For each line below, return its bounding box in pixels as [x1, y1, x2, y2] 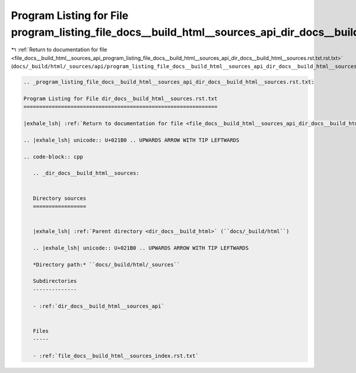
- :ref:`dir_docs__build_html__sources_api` [33, 302, 164, 310]
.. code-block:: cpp [23, 153, 83, 160]
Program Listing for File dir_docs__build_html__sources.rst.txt [23, 95, 218, 102]
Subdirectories [33, 278, 77, 285]
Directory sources [33, 195, 87, 202]
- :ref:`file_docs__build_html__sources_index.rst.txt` [33, 353, 199, 359]
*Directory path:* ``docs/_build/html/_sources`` [33, 261, 180, 268]
